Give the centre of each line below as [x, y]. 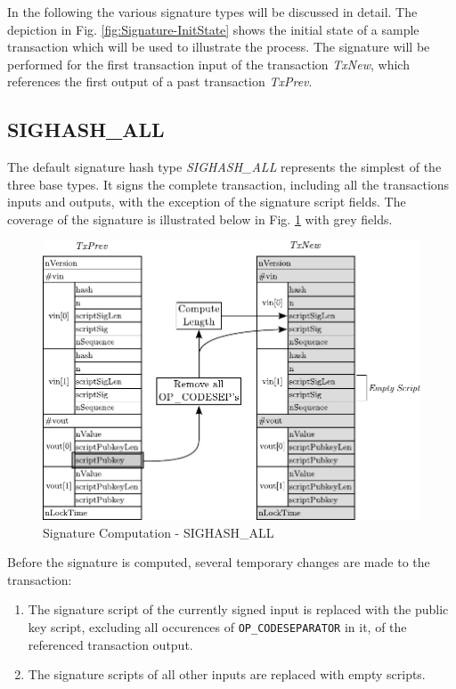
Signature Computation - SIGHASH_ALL [159, 532]
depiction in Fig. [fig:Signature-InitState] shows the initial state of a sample [213, 29]
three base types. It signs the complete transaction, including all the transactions [228, 184]
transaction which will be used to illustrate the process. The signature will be [219, 47]
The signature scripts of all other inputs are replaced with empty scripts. [227, 674]
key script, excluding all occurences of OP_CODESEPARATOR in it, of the [217, 626]
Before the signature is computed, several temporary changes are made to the [219, 562]
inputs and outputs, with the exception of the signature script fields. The [207, 202]
